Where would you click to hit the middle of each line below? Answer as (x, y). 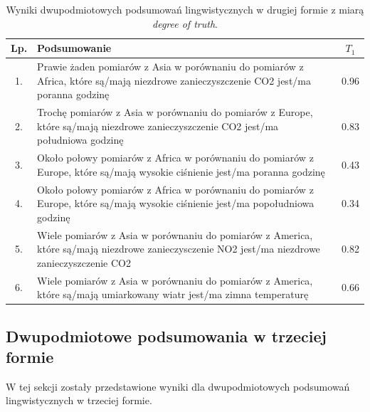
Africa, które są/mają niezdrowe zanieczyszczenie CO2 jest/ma (174, 80)
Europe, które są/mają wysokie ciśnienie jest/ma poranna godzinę (181, 171)
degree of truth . (185, 23)
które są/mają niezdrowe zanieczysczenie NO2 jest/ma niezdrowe (179, 249)
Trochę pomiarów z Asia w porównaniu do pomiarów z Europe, (175, 112)
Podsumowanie (74, 48)
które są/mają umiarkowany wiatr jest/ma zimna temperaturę (173, 294)
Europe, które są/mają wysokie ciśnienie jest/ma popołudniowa (176, 203)
